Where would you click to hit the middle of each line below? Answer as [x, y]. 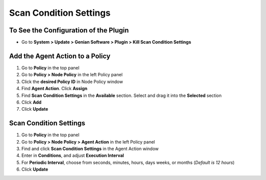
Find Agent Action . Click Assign [54, 89]
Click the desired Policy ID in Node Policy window [72, 82]
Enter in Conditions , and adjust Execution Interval [73, 155]
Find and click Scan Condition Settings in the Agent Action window [90, 149]
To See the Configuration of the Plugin [69, 30]
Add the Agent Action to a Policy [60, 56]
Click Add [32, 102]
